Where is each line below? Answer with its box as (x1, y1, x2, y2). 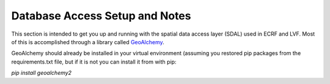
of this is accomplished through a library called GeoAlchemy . (11, 38, 164, 45)
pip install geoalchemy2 (11, 69, 72, 77)
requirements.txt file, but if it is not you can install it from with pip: (11, 58, 177, 65)
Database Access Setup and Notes (11, 9, 191, 22)
